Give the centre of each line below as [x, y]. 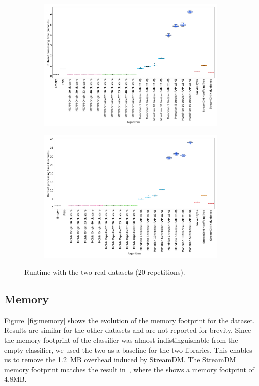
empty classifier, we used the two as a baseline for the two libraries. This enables [128, 350]
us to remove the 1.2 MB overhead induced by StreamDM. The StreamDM [120, 360]
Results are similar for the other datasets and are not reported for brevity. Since [128, 330]
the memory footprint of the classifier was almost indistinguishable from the [121, 339]
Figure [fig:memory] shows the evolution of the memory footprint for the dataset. [129, 320]
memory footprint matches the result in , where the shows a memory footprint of [129, 369]
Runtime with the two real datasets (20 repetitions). [105, 272]
